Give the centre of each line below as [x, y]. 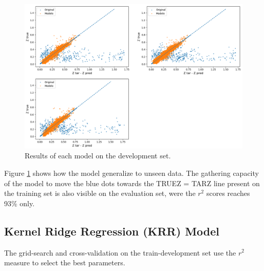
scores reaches [228, 193]
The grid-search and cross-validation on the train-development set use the [120, 252]
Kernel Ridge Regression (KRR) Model [112, 231]
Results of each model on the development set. [98, 156]
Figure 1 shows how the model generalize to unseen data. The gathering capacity [131, 173]
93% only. [20, 203]
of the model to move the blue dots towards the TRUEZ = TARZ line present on [132, 183]
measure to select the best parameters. [65, 263]
